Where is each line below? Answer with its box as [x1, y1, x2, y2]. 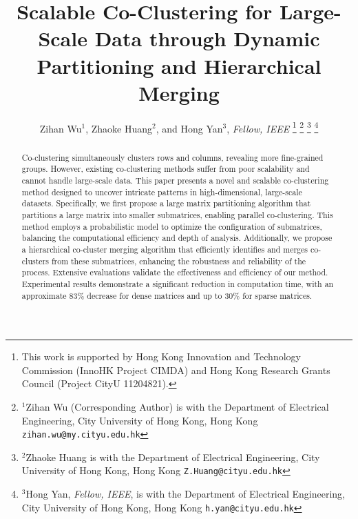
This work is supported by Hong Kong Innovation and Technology [21, 349, 301, 364]
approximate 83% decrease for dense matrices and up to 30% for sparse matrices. [21, 289, 313, 301]
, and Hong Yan [156, 121, 223, 135]
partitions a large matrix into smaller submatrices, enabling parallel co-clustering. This [21, 209, 333, 221]
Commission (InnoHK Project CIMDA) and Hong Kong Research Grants [21, 362, 330, 377]
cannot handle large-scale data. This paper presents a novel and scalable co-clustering [21, 175, 329, 186]
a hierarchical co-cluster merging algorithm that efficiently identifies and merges [21, 243, 308, 255]
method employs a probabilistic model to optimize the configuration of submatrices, [21, 220, 322, 232]
